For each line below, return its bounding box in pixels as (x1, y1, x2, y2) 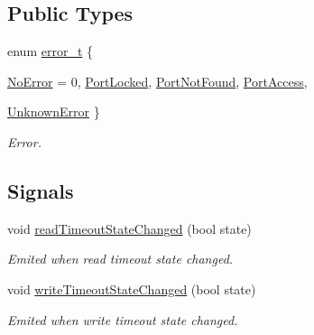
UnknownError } (7, 102, 100, 121)
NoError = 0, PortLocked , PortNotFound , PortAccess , (7, 71, 308, 90)
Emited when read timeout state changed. (7, 249, 234, 268)
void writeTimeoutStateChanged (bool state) (7, 279, 256, 298)
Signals (7, 176, 74, 204)
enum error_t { (7, 42, 94, 60)
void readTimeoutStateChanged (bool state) (7, 219, 252, 237)
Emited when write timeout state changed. (7, 310, 238, 329)
